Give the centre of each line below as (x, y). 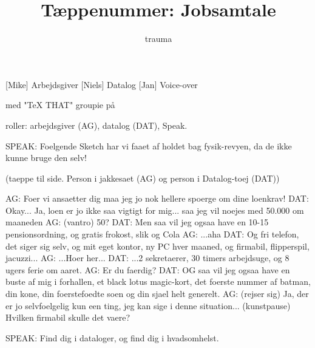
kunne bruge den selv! (46, 158)
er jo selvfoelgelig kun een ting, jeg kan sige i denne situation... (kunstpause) (148, 305)
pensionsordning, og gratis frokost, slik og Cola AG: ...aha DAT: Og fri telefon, (152, 234)
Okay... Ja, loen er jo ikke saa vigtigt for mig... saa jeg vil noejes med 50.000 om (155, 210)
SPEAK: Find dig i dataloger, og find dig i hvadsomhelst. (112, 337)
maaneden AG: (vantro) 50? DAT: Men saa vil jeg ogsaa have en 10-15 (137, 222)
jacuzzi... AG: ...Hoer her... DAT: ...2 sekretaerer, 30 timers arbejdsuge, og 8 (147, 258)
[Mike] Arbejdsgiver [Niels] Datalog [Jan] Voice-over (102, 84)
